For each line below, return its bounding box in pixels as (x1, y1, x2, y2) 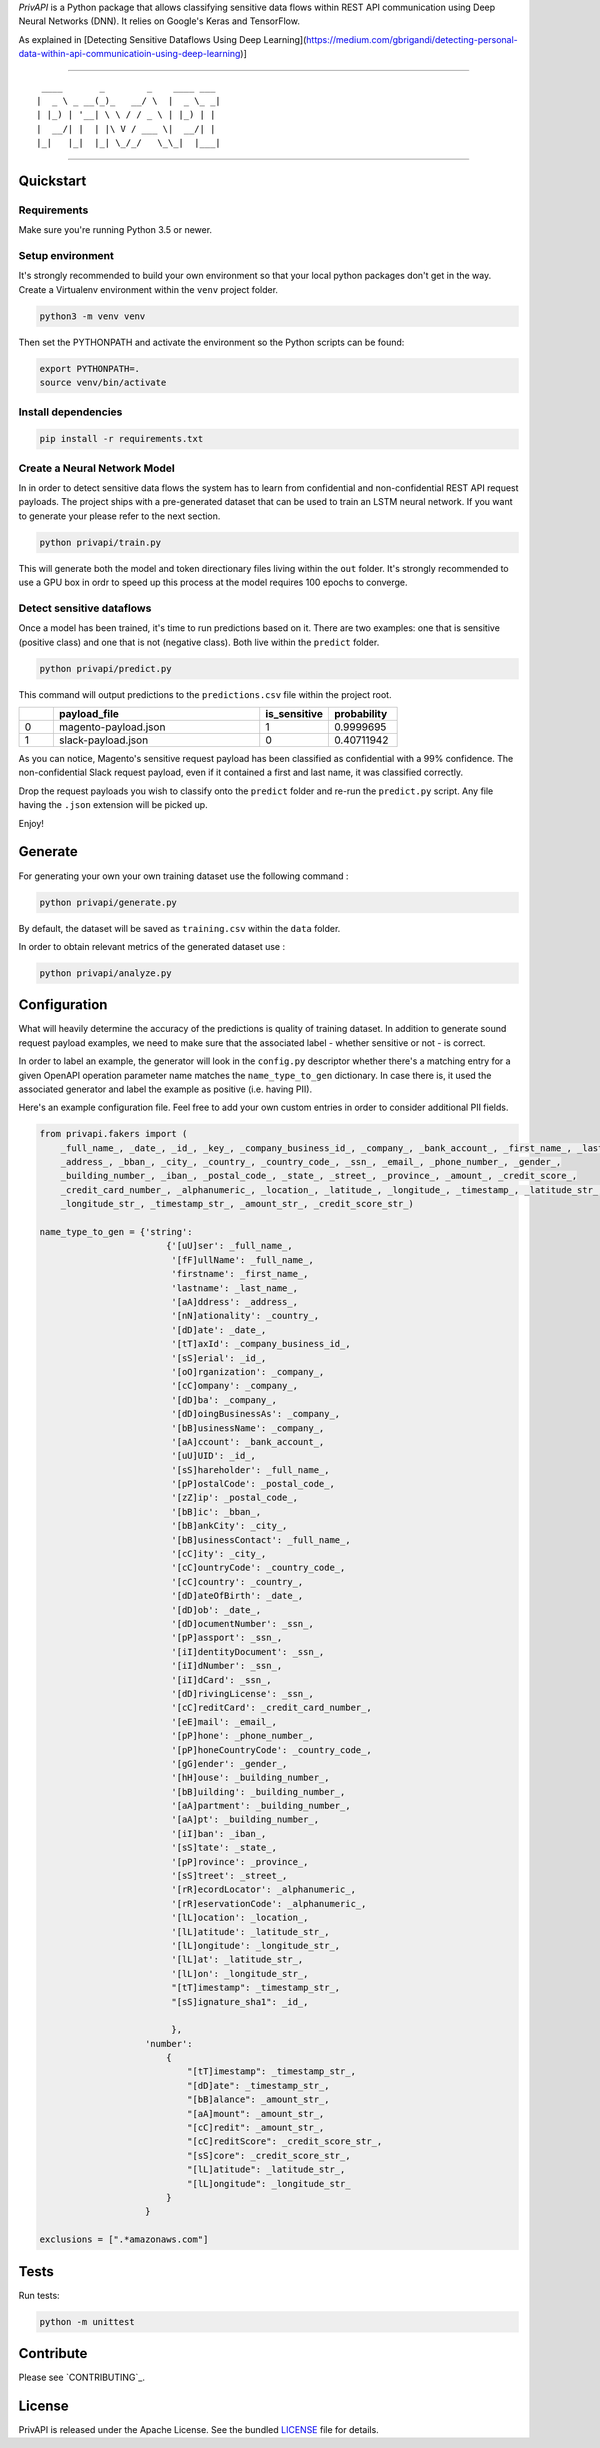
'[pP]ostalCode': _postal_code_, (171, 1478, 335, 1490)
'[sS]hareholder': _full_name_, (171, 1464, 330, 1475)
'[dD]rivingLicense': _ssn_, (171, 1688, 314, 1699)
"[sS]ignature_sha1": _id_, (171, 1996, 309, 2007)
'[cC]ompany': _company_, (171, 1380, 299, 1392)
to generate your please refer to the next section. (18, 510, 221, 522)
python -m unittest (39, 2316, 135, 2327)
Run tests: (18, 2289, 60, 2301)
